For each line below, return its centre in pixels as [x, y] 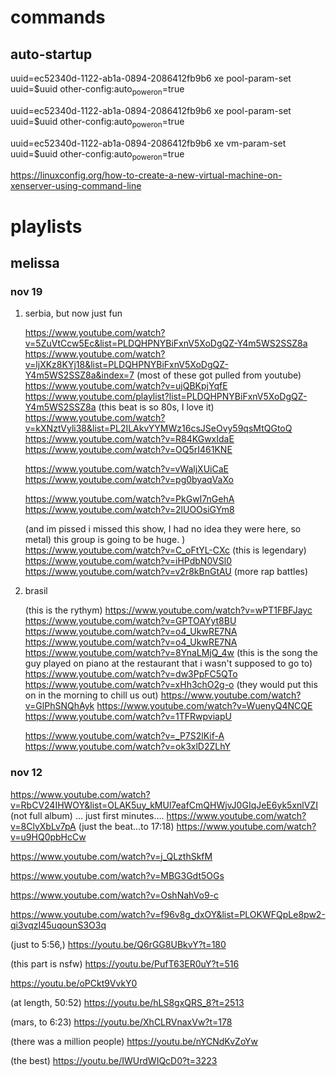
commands [58, 17]
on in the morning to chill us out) [91, 695]
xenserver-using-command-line [76, 186]
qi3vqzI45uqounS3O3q [58, 925]
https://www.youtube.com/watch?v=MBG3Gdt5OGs [117, 875]
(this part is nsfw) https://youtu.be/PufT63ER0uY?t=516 [125, 963]
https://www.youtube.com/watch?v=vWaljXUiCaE [126, 469]
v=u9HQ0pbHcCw [48, 837]
